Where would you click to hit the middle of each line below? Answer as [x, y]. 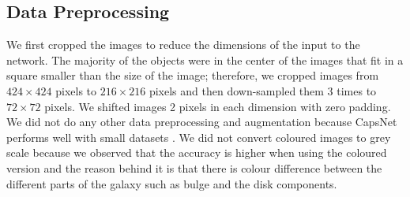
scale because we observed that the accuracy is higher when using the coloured [197, 152]
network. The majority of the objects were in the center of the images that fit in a [205, 59]
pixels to [76, 90]
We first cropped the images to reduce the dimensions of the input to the [183, 45]
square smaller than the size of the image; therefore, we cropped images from [193, 75]
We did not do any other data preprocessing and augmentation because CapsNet [202, 122]
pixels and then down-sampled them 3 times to [263, 90]
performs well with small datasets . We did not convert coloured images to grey [199, 137]
